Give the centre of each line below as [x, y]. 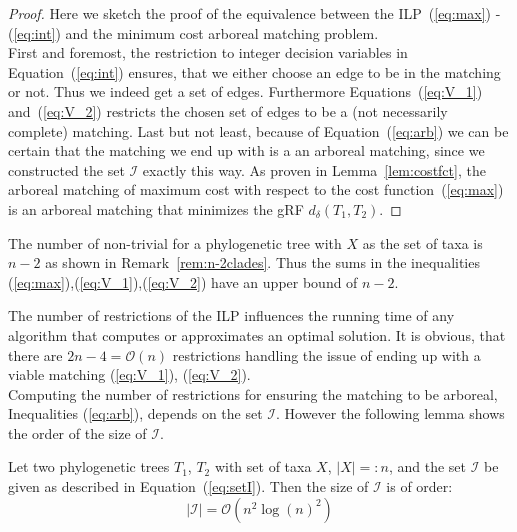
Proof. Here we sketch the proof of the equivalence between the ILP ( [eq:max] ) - [254, 13]
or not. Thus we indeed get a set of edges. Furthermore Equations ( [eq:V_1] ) [245, 91]
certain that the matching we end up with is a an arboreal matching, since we [246, 150]
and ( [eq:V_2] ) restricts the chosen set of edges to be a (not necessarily [228, 110]
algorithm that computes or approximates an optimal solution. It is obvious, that [257, 334]
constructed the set [66, 169]
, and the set [427, 466]
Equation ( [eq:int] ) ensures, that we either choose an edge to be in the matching [254, 71]
